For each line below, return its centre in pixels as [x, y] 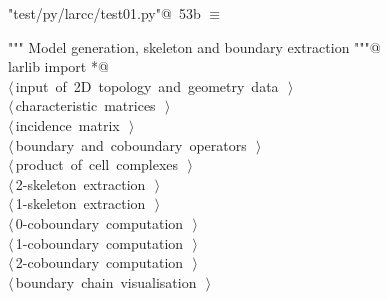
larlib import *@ [58, 66]
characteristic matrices [85, 105]
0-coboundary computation [99, 222]
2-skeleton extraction [80, 183]
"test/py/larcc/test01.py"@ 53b [104, 13]
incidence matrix [67, 124]
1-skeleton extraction [80, 203]
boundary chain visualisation [106, 281]
